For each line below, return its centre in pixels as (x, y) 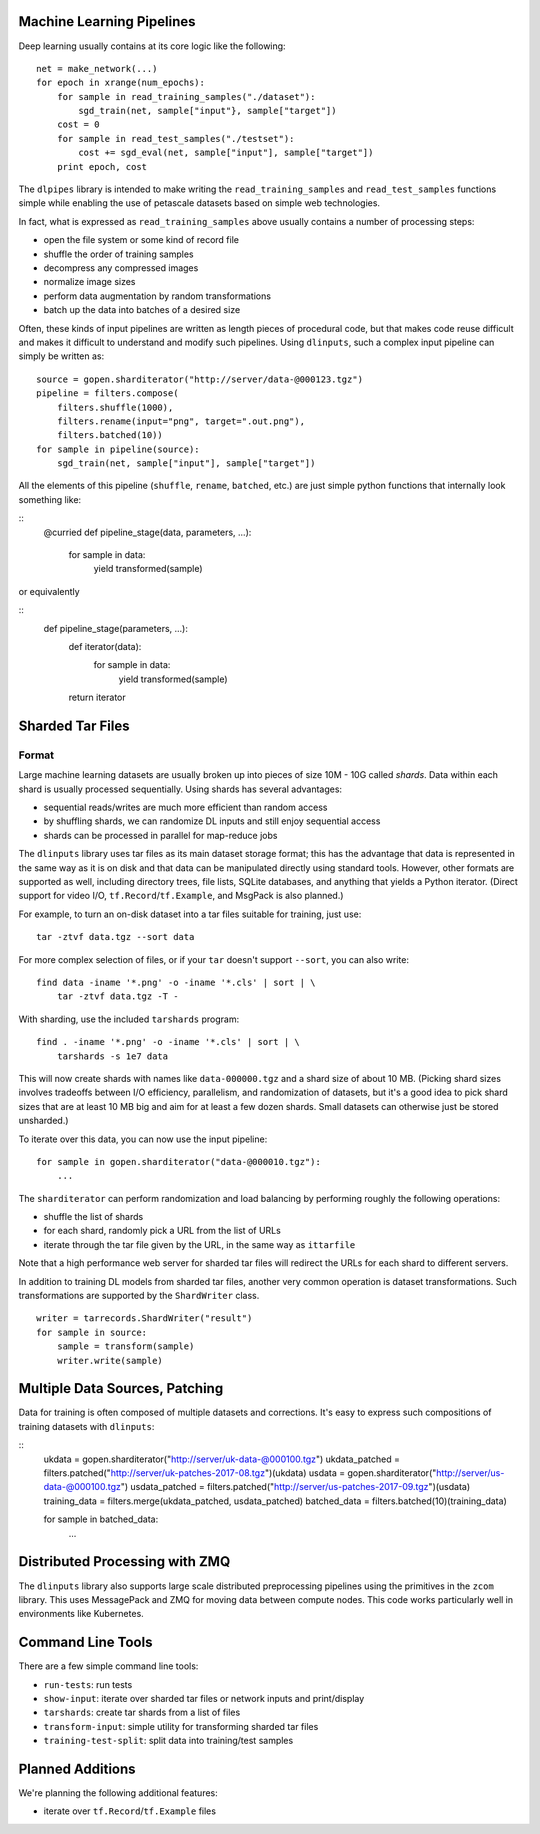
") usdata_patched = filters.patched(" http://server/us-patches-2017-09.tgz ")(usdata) (295, 1487)
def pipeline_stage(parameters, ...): (116, 628)
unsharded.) (43, 1121)
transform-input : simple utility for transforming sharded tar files (181, 1726)
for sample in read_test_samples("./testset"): (175, 138)
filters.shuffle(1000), (115, 407)
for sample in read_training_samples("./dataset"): (186, 96)
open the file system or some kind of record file (141, 240)
